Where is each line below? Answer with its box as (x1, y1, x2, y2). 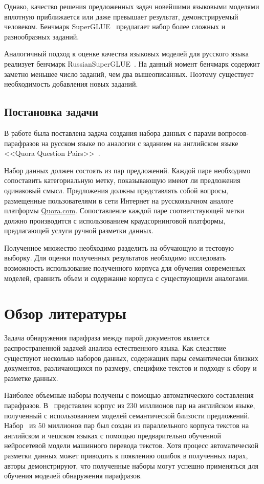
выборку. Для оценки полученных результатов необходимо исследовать (4, 252, 226, 263)
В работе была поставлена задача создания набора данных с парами (4, 127, 216, 138)
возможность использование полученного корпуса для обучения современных (4, 263, 246, 273)
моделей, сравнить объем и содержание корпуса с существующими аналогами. (4, 272, 249, 283)
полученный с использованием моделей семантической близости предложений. (4, 410, 250, 420)
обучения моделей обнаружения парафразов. (4, 470, 142, 481)
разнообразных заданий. (4, 31, 79, 42)
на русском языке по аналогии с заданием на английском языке (41, 137, 238, 148)
